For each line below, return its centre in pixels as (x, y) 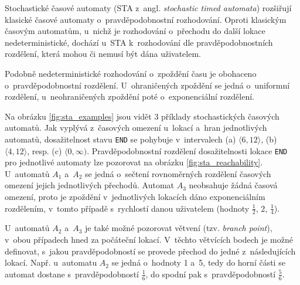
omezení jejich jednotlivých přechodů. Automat (90, 185)
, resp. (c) (45, 150)
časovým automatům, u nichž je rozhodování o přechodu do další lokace (135, 31)
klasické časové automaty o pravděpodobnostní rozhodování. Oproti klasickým (146, 19)
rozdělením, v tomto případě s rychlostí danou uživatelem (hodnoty (127, 208)
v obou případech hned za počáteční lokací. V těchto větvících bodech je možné (149, 240)
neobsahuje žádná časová (233, 185)
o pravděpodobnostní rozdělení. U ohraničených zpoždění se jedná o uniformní (147, 85)
